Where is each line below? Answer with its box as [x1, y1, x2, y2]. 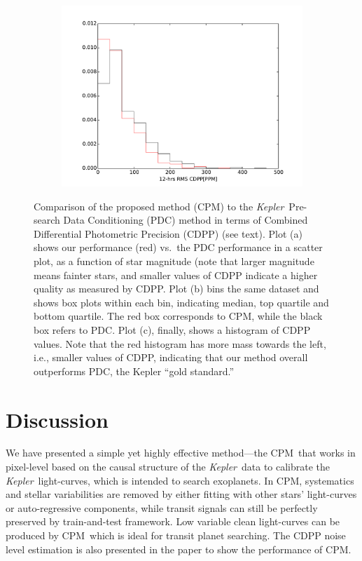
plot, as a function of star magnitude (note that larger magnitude [34, 253, 314, 268]
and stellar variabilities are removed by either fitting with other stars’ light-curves [6, 487, 357, 501]
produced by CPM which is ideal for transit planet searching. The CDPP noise [6, 528, 346, 542]
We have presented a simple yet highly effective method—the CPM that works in [6, 445, 356, 460]
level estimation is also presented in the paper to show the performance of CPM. [6, 541, 351, 556]
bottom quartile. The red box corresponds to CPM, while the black [34, 309, 323, 323]
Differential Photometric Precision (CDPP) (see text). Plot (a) [34, 226, 302, 241]
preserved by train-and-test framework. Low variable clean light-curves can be [6, 514, 340, 529]
